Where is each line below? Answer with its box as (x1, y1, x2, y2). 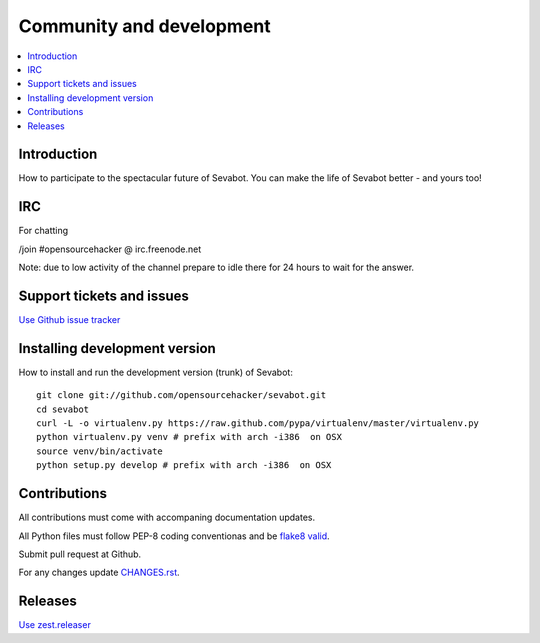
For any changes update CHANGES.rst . (18, 566, 180, 579)
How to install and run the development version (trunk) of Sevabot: (18, 366, 294, 378)
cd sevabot (36, 403, 90, 415)
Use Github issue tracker (18, 314, 121, 325)
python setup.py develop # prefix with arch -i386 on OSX (36, 460, 332, 471)
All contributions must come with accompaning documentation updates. (18, 511, 315, 524)
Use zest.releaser (18, 619, 92, 631)
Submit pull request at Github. (18, 548, 142, 560)
